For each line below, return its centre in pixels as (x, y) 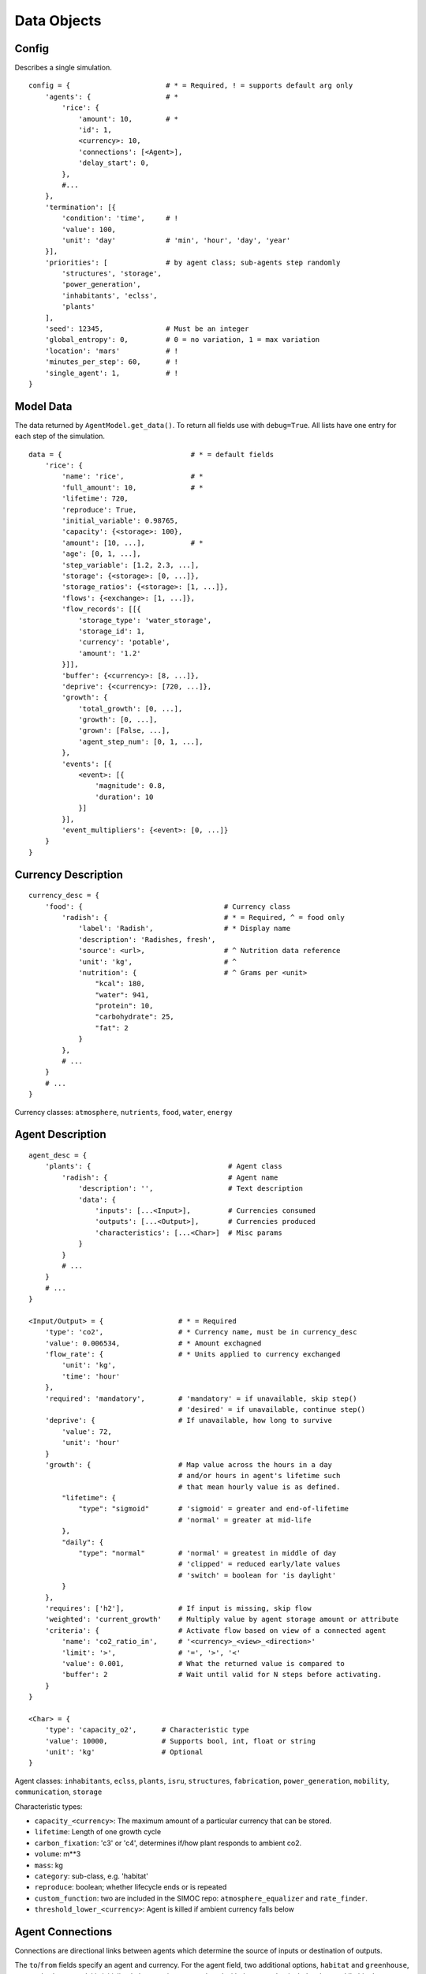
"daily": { (83, 1542)
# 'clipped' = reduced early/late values (259, 1564)
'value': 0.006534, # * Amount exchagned (153, 1343)
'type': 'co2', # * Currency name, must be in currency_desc (201, 1332)
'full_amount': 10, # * (133, 487)
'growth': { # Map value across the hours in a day (189, 1464)
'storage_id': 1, (112, 631)
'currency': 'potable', (124, 642)
